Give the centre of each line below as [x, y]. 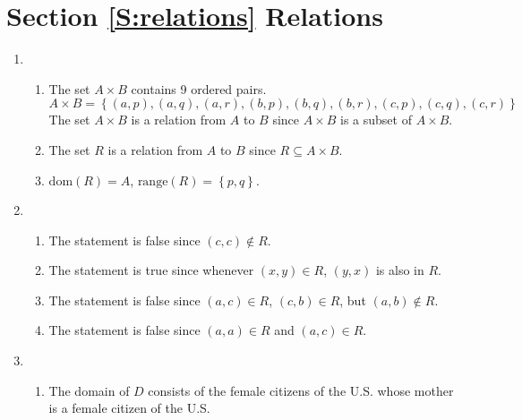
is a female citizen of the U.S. [129, 408]
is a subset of [376, 120]
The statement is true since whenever [151, 270]
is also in [400, 270]
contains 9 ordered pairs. [199, 88]
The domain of [89, 390]
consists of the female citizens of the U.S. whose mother [301, 390]
